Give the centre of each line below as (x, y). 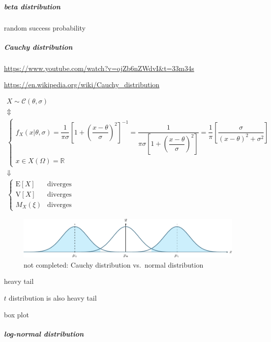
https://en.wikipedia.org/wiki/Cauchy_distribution (82, 85)
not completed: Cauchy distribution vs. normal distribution (114, 264)
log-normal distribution (44, 333)
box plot (16, 314)
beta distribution (32, 6)
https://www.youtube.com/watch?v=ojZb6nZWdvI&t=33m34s (99, 68)
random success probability (45, 27)
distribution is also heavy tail (53, 297)
